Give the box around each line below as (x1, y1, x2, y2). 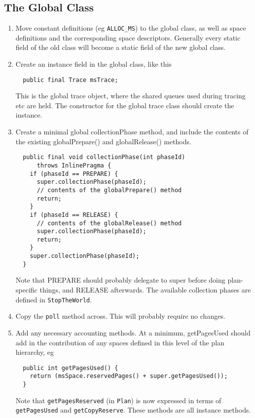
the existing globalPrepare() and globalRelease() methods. (15, 136, 191, 146)
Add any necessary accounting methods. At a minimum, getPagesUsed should (15, 327, 251, 337)
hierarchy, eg (15, 347, 54, 357)
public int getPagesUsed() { (23, 364, 118, 372)
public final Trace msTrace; (23, 76, 118, 84)
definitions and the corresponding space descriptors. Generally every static (15, 32, 241, 42)
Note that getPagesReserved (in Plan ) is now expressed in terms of (15, 395, 221, 405)
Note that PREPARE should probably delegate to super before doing (15, 275, 225, 285)
